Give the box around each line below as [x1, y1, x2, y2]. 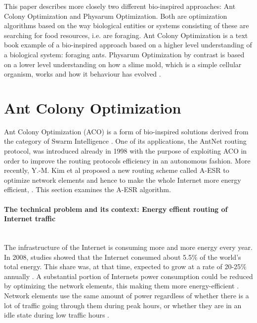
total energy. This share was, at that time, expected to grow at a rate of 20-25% [4, 261, 247, 272]
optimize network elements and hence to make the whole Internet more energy [4, 174, 241, 185]
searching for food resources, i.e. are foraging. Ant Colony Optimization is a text [4, 30, 248, 40]
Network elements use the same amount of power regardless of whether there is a [4, 290, 249, 300]
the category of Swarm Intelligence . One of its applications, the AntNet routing [4, 136, 247, 146]
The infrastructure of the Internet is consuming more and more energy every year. [4, 242, 253, 252]
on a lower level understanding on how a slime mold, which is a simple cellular [4, 59, 242, 69]
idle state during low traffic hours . [4, 310, 110, 320]
